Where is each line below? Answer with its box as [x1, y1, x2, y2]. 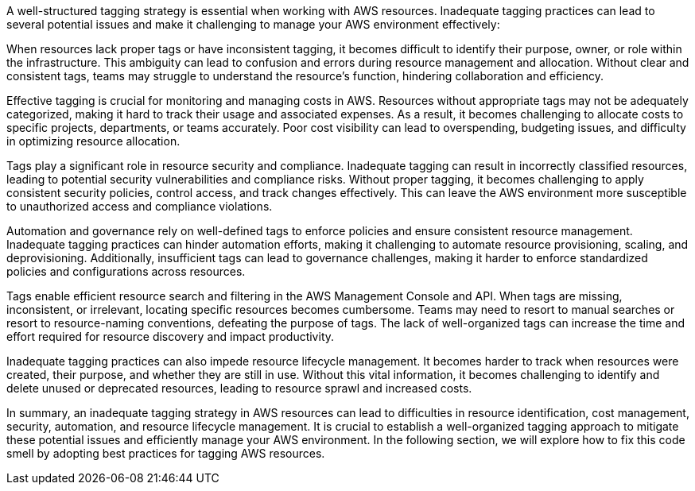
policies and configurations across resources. [6, 265, 246, 278]
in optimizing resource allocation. [6, 134, 181, 148]
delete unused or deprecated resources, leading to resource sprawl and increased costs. [6, 381, 472, 395]
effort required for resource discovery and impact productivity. [6, 330, 335, 343]
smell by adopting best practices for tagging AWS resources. [6, 447, 325, 460]
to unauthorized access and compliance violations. [6, 199, 273, 213]
